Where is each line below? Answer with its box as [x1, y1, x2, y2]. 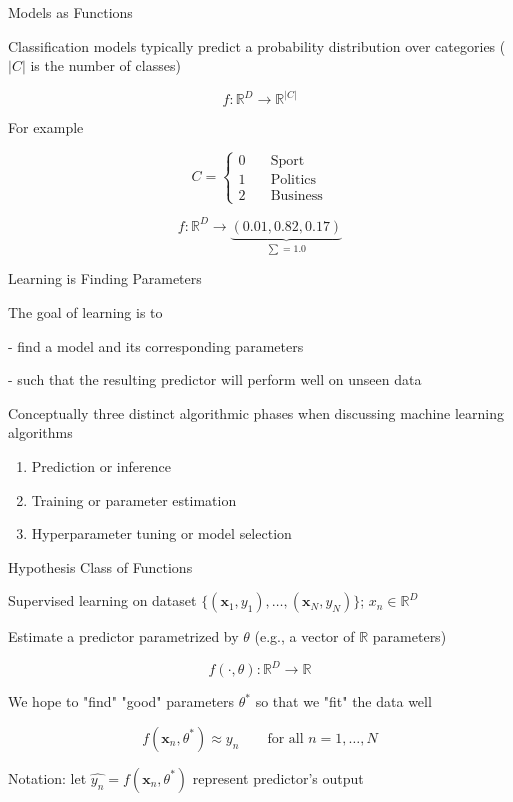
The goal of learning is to [8, 301, 163, 322]
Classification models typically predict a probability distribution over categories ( [8, 35, 506, 56]
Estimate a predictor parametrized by [8, 626, 239, 647]
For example [8, 117, 84, 138]
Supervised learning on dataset [8, 590, 197, 611]
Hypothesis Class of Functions [8, 556, 193, 577]
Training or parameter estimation [31, 489, 237, 510]
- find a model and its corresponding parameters [8, 335, 304, 356]
